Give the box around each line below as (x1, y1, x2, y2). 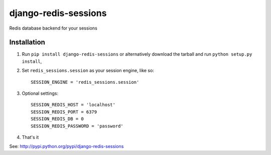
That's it (22, 134, 39, 140)
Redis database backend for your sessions (9, 25, 97, 31)
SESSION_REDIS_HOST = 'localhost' (31, 102, 115, 108)
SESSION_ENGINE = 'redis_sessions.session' (31, 79, 140, 85)
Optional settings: (22, 90, 59, 96)
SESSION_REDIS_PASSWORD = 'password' (31, 123, 124, 129)
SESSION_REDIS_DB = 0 (31, 116, 84, 122)
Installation (9, 38, 45, 47)
